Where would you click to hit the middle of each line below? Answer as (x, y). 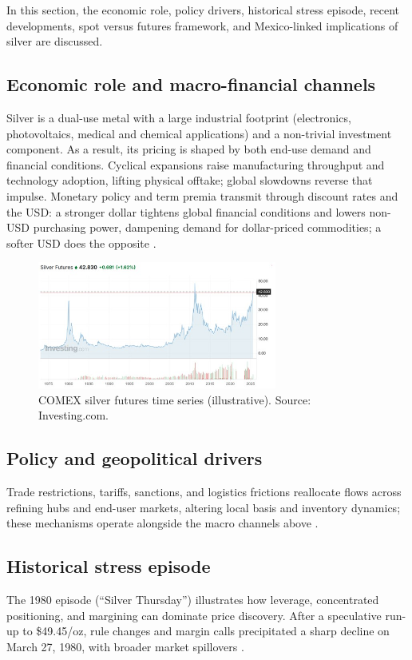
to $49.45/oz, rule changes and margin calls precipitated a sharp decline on (206, 631)
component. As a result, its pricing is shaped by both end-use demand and (189, 149)
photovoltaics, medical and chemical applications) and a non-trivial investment (199, 133)
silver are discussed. (55, 41)
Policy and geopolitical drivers (135, 458)
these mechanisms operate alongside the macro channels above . (162, 523)
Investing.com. (73, 415)
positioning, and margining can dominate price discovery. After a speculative (194, 615)
